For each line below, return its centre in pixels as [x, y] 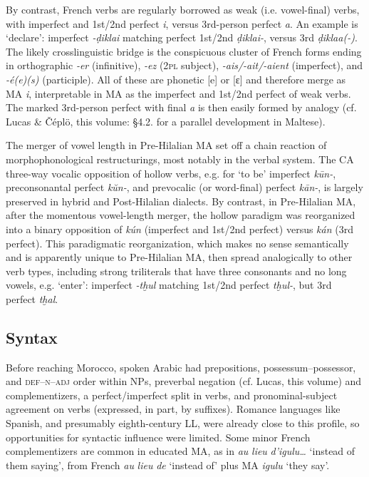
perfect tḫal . [32, 298]
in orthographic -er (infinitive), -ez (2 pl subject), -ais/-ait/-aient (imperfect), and [184, 65]
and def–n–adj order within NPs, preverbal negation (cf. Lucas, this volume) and [184, 381]
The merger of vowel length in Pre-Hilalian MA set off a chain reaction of [166, 145]
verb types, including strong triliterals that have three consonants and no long [176, 271]
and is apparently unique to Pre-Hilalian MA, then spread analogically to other [179, 257]
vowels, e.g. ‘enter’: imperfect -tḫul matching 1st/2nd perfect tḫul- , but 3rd [169, 285]
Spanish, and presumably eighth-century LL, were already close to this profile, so [183, 423]
